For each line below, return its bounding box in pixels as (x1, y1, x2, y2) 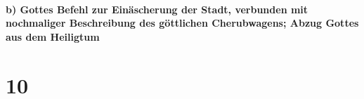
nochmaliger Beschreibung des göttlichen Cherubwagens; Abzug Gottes (6, 15, 359, 30)
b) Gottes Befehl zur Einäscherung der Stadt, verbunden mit (6, 1, 308, 16)
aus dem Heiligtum (6, 29, 100, 44)
